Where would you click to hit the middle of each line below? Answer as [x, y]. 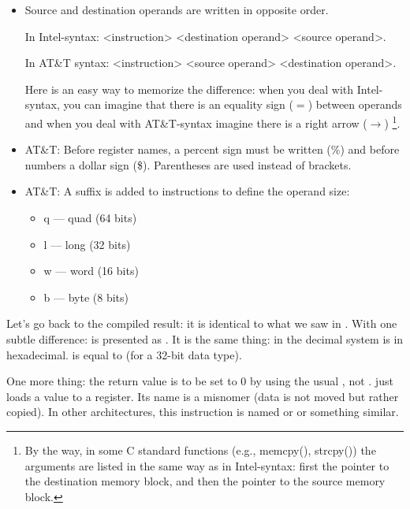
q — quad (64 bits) [90, 217]
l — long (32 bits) [87, 244]
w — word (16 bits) [91, 271]
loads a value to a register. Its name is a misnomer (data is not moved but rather [203, 396]
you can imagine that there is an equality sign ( [178, 104]
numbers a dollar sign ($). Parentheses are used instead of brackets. [188, 164]
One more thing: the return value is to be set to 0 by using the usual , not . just [200, 381]
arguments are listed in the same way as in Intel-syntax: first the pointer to [207, 465]
